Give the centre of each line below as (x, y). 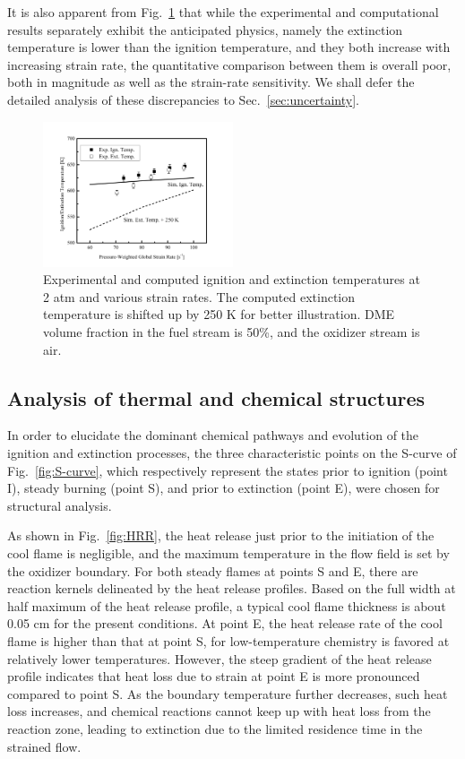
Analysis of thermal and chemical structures (216, 397)
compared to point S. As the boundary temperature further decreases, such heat (228, 693)
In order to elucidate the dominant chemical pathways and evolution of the (213, 435)
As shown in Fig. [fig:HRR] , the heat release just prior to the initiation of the (221, 535)
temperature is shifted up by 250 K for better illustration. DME (219, 314)
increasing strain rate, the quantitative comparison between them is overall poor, (229, 64)
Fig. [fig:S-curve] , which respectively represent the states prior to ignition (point (228, 470)
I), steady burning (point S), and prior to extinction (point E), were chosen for (224, 488)
